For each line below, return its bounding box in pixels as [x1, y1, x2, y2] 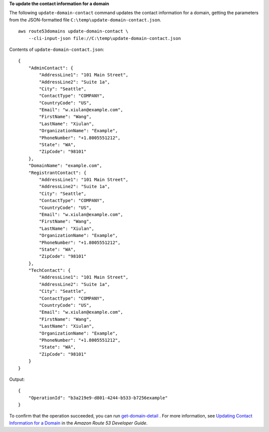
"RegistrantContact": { [28, 170, 87, 176]
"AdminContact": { [28, 65, 74, 71]
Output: [9, 376, 25, 382]
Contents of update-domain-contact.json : [9, 46, 105, 52]
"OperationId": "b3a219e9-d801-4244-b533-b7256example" [28, 395, 168, 401]
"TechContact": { [28, 267, 71, 273]
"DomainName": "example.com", [28, 163, 102, 169]
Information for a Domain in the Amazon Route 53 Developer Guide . [9, 420, 148, 426]
